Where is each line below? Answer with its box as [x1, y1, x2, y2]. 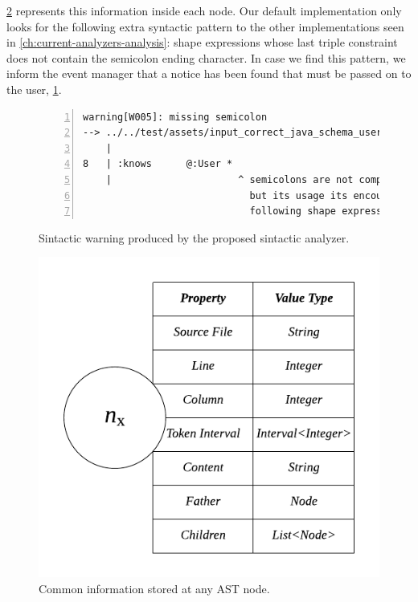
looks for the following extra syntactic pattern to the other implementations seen [6, 18, 404, 35]
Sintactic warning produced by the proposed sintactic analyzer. [39, 229, 350, 246]
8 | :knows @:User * [83, 158, 233, 170]
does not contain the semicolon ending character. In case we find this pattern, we [6, 49, 406, 66]
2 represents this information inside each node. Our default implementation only [6, 2, 402, 18]
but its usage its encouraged [249, 189, 412, 201]
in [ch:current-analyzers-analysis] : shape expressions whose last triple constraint [6, 34, 398, 51]
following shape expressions [249, 205, 405, 218]
